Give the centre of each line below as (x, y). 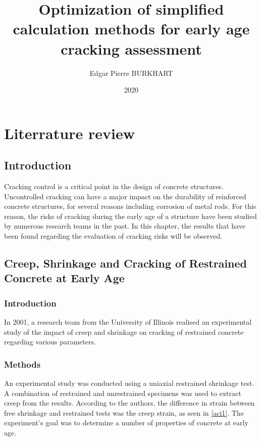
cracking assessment (131, 48)
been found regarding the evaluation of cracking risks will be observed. (113, 236)
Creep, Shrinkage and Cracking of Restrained (125, 263)
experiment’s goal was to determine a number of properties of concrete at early (126, 423)
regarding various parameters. (50, 342)
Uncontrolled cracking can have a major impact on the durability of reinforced (125, 196)
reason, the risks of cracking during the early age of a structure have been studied (130, 216)
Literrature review (69, 133)
